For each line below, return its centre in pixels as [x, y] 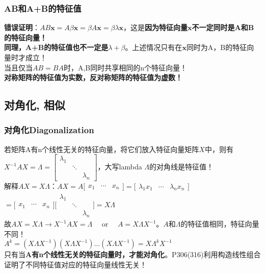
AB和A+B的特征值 [43, 8]
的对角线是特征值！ [182, 167]
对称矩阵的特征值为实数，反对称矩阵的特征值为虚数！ [93, 77]
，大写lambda [120, 167]
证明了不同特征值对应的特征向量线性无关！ [75, 264]
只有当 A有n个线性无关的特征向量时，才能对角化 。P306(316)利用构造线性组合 [132, 254]
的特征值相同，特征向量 [220, 224]
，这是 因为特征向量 [156, 27]
